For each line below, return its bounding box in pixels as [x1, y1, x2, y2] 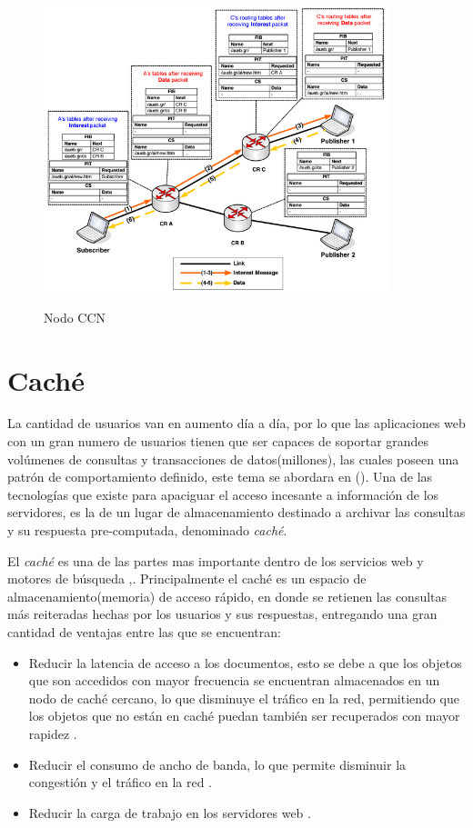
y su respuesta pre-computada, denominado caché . [7, 521, 287, 540]
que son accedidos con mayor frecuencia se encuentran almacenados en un [28, 671, 440, 690]
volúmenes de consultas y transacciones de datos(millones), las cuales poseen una [7, 449, 459, 468]
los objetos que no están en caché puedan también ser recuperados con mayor [28, 706, 460, 725]
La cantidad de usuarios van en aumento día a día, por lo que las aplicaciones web [7, 414, 466, 433]
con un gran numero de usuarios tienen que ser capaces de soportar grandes [7, 432, 429, 451]
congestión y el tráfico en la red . [28, 773, 213, 792]
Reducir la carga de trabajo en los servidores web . [28, 803, 311, 822]
